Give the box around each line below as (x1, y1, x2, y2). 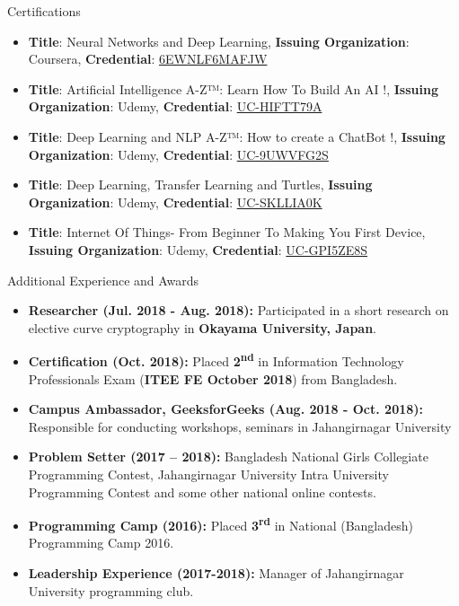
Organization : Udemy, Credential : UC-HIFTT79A (28, 97, 322, 116)
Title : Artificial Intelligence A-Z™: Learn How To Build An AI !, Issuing (28, 79, 438, 98)
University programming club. (28, 581, 194, 600)
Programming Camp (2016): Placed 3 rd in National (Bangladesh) (28, 514, 413, 534)
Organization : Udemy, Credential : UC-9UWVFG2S (28, 145, 329, 163)
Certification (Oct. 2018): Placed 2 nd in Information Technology (28, 349, 404, 370)
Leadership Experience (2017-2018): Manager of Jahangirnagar (28, 563, 404, 582)
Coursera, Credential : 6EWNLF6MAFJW (28, 49, 268, 68)
